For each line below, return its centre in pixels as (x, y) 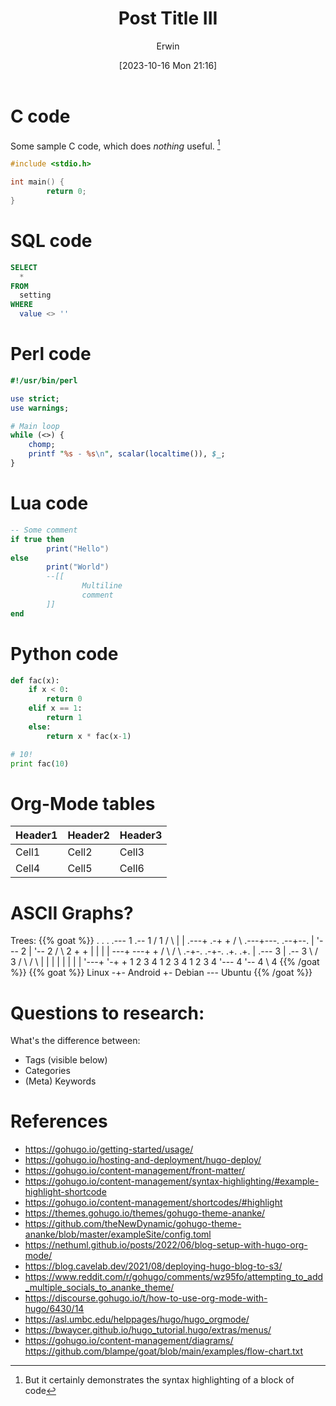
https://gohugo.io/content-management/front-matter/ (135, 1171)
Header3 (141, 835)
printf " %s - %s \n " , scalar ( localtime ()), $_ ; (127, 454)
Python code (64, 653)
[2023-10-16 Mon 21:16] (168, 65)
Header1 (36, 835)
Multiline (102, 586)
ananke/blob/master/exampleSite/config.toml (118, 1234)
